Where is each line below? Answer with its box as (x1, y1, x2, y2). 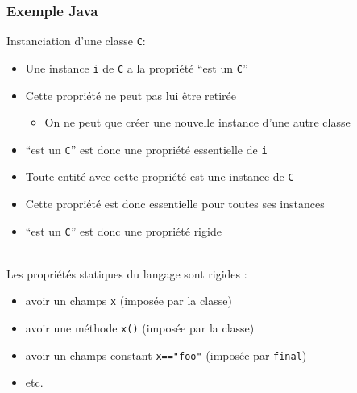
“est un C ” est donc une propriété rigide (25, 222, 222, 239)
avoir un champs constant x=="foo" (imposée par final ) (25, 346, 307, 363)
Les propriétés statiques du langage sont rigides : (6, 265, 247, 282)
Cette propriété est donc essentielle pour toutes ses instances (25, 195, 325, 212)
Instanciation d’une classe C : (6, 32, 146, 49)
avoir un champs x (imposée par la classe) (25, 292, 232, 309)
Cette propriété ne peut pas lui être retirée (25, 86, 236, 103)
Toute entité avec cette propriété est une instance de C (25, 168, 294, 185)
